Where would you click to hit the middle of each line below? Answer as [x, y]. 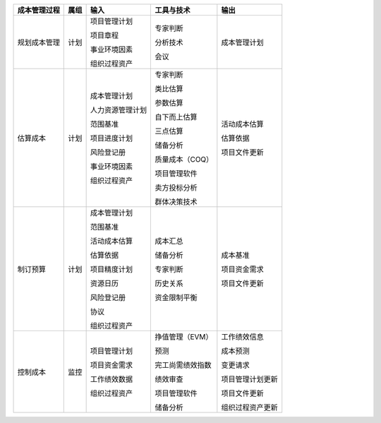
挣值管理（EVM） [184, 337]
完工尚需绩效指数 [183, 365]
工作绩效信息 [242, 337]
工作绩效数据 [111, 379]
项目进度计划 [111, 138]
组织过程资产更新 [249, 407]
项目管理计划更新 [249, 379]
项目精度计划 [111, 269]
